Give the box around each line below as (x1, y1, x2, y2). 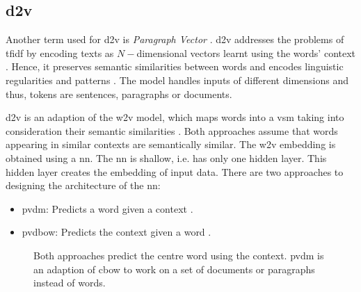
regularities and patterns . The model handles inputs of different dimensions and (6, 72, 348, 87)
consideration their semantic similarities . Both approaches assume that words (6, 123, 338, 138)
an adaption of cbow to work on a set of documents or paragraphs (33, 261, 315, 276)
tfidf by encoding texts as (6, 45, 114, 60)
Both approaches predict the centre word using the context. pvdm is (33, 248, 324, 262)
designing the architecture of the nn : (6, 178, 161, 193)
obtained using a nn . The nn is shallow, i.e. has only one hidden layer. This (6, 150, 327, 165)
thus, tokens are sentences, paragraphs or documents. (6, 86, 232, 101)
